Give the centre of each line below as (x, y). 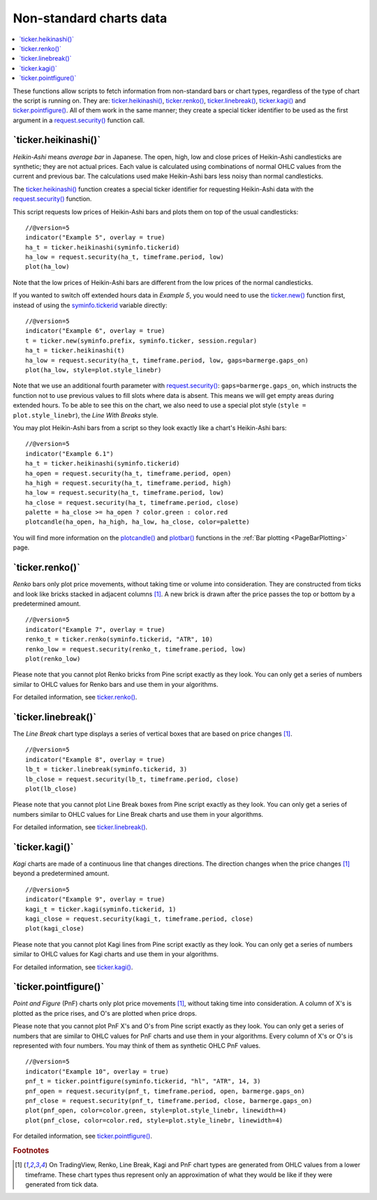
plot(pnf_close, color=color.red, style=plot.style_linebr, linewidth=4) (154, 1120)
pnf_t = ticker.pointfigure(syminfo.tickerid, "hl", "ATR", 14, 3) (143, 1081)
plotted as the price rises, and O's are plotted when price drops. (105, 1013)
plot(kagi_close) (55, 929)
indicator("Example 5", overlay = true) (95, 238)
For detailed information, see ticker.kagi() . (73, 967)
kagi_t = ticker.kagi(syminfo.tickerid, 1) (101, 909)
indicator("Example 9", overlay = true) (95, 899)
